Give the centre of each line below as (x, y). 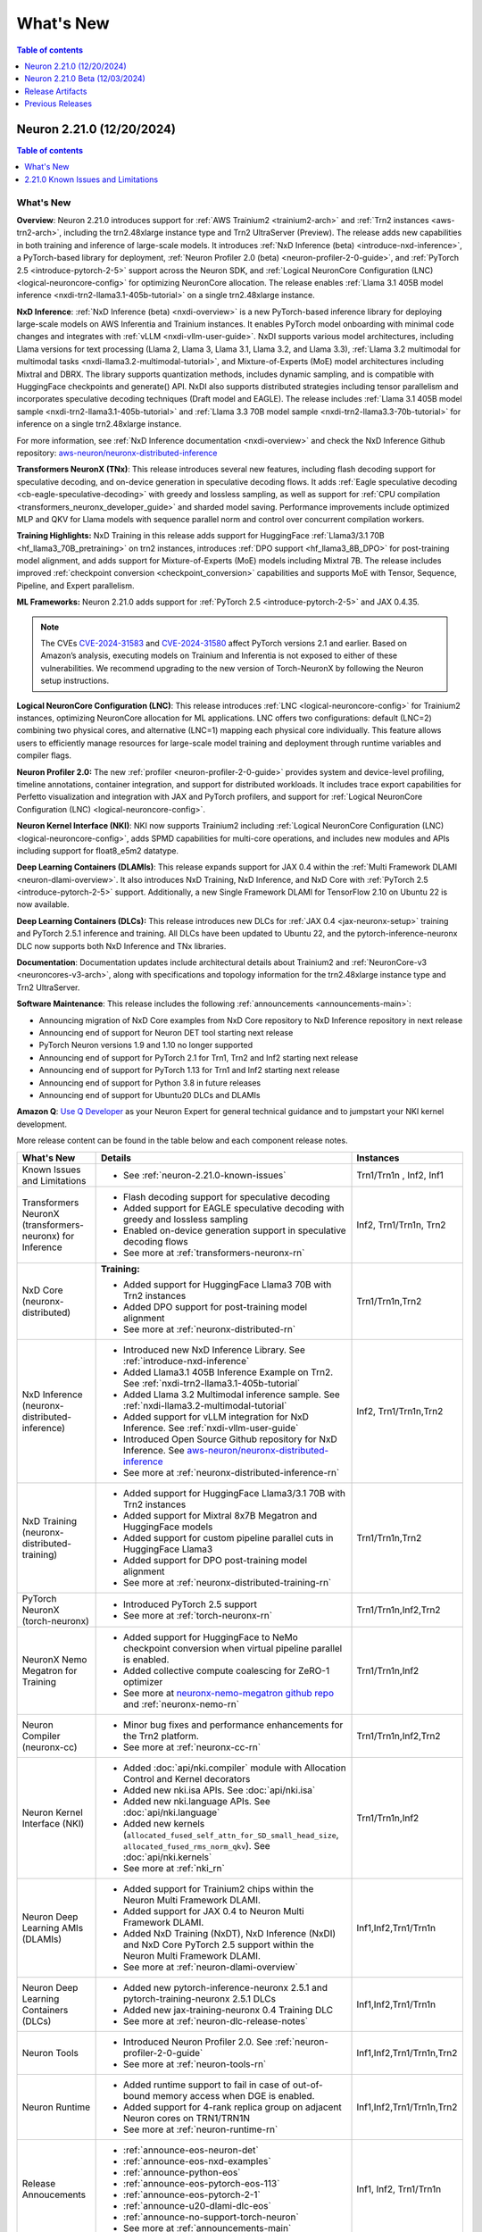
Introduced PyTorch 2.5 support (191, 1604)
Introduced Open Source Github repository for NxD (231, 1439)
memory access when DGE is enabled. (233, 2095)
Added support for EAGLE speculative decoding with (234, 1208)
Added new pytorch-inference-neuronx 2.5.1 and (225, 1987)
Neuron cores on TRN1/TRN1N (187, 2118)
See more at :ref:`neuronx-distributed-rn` (210, 1328)
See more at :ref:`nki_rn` (174, 1868)
